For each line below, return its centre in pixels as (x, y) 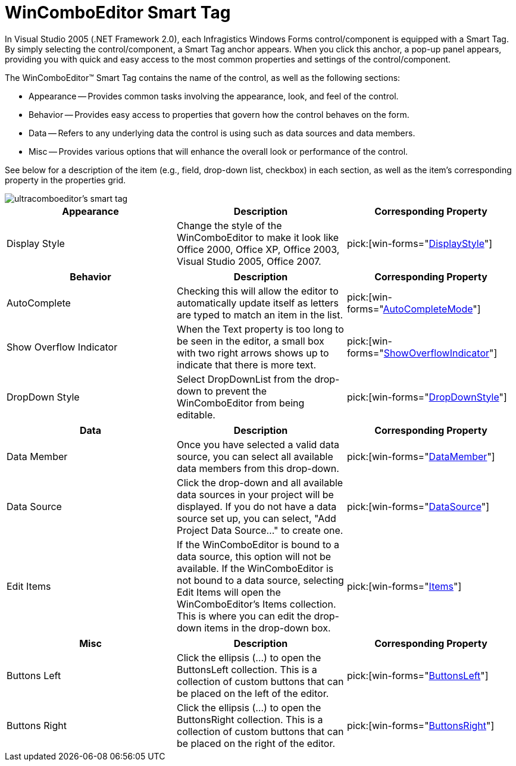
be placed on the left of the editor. (253, 693)
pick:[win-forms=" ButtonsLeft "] (418, 675)
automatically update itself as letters (258, 303)
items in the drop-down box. (268, 628)
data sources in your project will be (255, 494)
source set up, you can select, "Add (256, 518)
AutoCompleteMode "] (432, 309)
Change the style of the (229, 225)
